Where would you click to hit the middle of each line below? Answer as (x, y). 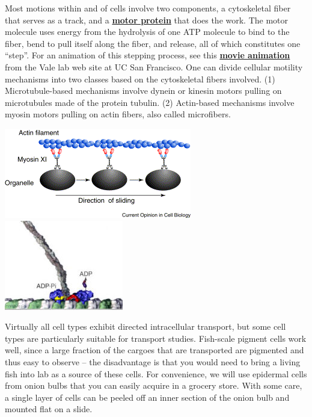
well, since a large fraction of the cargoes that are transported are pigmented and (154, 350)
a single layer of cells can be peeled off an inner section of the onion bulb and (147, 397)
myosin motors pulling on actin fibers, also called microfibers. (118, 114)
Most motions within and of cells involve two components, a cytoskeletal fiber (148, 8)
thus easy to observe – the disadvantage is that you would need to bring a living (153, 361)
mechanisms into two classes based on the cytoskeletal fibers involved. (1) (140, 79)
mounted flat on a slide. (49, 409)
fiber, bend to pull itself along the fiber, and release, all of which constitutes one (153, 43)
